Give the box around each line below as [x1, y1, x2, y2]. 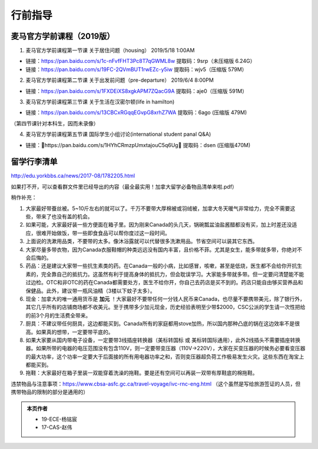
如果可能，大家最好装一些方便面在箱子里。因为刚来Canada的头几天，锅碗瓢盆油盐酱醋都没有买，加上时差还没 [25, 221, 292, 228]
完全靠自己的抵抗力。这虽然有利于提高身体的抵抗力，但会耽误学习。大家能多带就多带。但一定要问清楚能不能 [41, 271, 304, 278]
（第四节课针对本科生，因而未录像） [11, 119, 99, 127]
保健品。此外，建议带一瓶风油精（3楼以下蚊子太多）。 [25, 287, 155, 294]
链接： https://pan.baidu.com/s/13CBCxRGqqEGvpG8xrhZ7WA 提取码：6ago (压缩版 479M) [25, 109, 247, 116]
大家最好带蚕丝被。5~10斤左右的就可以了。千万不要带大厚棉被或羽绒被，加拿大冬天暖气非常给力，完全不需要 [25, 205, 291, 212]
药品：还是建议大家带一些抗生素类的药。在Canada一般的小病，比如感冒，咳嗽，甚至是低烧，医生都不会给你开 [25, 262, 292, 270]
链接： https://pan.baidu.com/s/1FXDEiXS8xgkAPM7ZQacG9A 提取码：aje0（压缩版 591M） [25, 87, 247, 94]
